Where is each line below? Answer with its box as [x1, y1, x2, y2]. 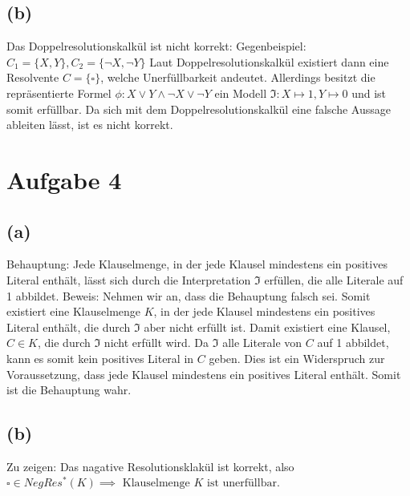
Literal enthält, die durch [6, 318, 131, 335]
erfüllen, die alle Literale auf [264, 271, 404, 288]
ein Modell [214, 84, 267, 101]
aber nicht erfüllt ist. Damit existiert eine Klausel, [144, 318, 391, 335]
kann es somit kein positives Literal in [6, 349, 194, 366]
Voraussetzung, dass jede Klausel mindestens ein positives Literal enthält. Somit [6, 365, 401, 382]
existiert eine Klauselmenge [6, 303, 141, 320]
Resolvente [6, 69, 59, 86]
